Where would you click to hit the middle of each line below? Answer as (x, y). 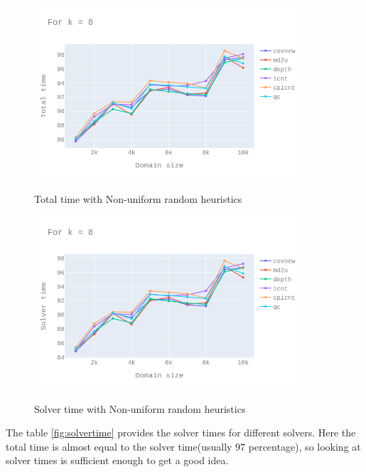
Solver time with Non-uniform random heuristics (140, 408)
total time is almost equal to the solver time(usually (119, 446)
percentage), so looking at (305, 446)
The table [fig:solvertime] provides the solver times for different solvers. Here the (181, 432)
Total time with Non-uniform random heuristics (138, 198)
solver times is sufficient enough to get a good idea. (117, 460)
